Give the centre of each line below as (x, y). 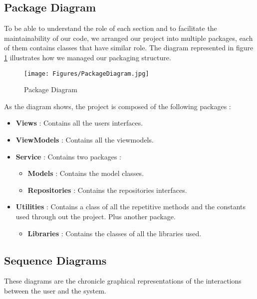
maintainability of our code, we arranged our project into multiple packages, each (128, 38)
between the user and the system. (55, 290)
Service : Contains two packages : (68, 156)
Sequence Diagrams (55, 260)
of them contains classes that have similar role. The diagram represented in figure (129, 48)
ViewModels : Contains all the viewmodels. (85, 140)
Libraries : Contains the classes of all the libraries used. (115, 233)
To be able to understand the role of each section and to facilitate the (111, 28)
